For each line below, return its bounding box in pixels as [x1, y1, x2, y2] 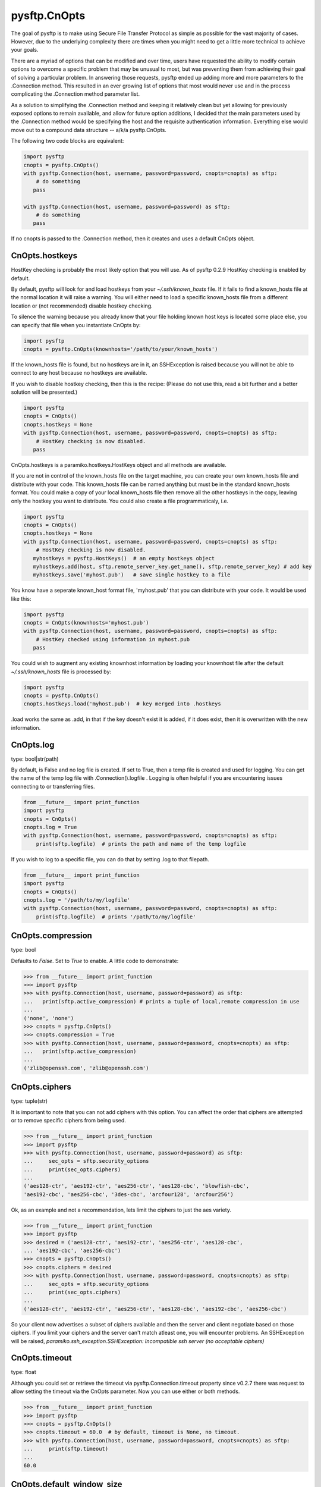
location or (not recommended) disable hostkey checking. [11, 302, 153, 309]
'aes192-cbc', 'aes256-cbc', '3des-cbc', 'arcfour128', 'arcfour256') [23, 1191, 234, 1198]
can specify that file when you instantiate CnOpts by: [11, 321, 141, 328]
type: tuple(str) [11, 1097, 48, 1105]
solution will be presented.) [11, 388, 78, 396]
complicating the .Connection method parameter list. [11, 90, 140, 98]
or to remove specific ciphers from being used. [11, 1117, 126, 1124]
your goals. [11, 46, 39, 54]
